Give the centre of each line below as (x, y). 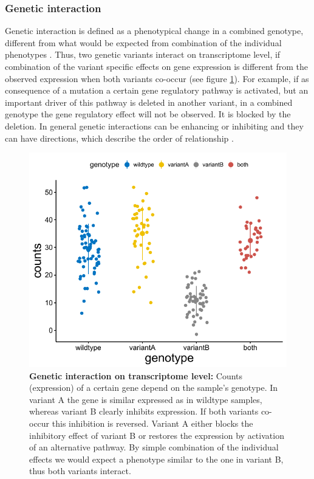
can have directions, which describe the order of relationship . (119, 138)
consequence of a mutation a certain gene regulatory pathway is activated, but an (157, 90)
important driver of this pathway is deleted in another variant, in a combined (149, 102)
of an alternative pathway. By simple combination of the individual (154, 447)
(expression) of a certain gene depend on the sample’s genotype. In (154, 388)
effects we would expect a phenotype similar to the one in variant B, (156, 459)
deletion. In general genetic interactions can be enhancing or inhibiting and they (154, 126)
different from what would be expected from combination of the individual (143, 42)
